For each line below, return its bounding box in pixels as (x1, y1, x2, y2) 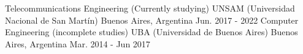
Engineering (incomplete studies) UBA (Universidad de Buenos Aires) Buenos (5, 25, 298, 38)
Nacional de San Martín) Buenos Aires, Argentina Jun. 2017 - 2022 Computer (5, 13, 299, 26)
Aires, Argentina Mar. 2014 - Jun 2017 (5, 37, 150, 50)
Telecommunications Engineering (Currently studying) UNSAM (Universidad (5, 2, 295, 14)
